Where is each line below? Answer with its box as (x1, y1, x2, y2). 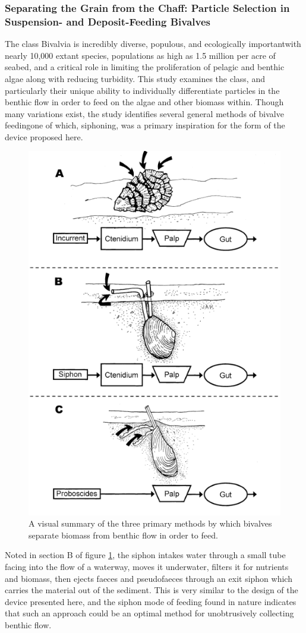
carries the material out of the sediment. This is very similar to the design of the (5, 584, 298, 596)
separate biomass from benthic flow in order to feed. (29, 528, 218, 541)
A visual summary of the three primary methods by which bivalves (29, 517, 272, 530)
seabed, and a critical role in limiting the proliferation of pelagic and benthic (5, 61, 285, 73)
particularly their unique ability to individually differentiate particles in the (5, 84, 280, 96)
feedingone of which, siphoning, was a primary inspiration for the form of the (5, 119, 285, 131)
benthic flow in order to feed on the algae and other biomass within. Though (5, 96, 284, 108)
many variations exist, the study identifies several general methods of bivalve (5, 107, 284, 119)
